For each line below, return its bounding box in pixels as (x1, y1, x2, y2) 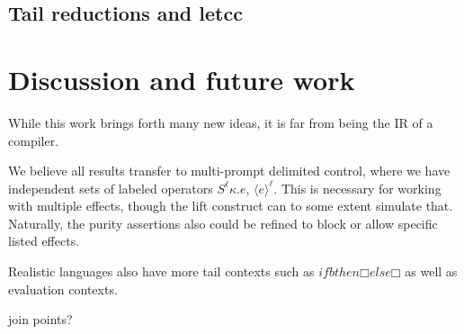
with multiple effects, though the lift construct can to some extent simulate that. (8, 196, 453, 215)
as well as (405, 262, 458, 281)
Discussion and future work (8, 60, 355, 97)
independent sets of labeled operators (8, 178, 213, 197)
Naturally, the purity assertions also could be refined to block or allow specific (8, 213, 438, 232)
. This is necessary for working (273, 178, 442, 197)
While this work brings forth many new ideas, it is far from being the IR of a (8, 113, 433, 131)
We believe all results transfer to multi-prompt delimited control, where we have (8, 161, 451, 180)
